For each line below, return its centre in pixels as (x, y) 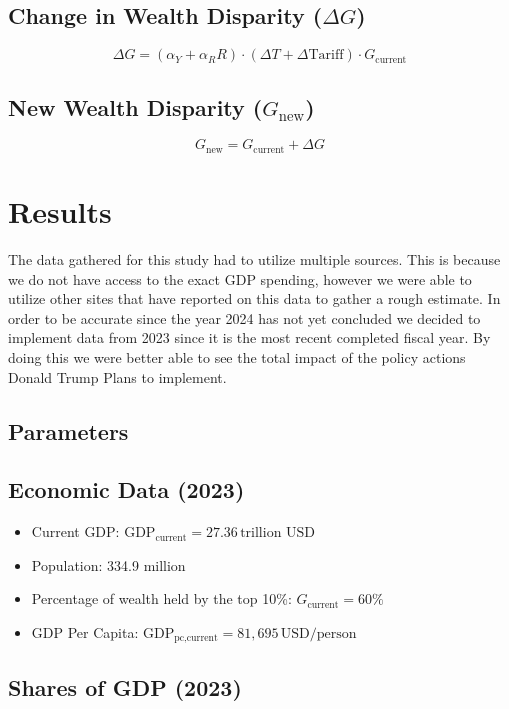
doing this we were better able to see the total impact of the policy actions (237, 356)
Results (60, 211)
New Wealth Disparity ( (135, 106)
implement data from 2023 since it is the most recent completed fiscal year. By (249, 337)
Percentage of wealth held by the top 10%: (161, 598)
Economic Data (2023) (126, 489)
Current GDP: (75, 531)
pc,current (196, 638)
